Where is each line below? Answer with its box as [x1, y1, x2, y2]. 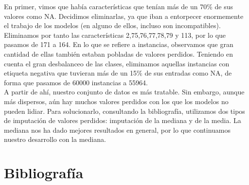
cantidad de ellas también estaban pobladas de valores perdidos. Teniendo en [4, 48, 233, 59]
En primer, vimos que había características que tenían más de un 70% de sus [4, 1, 233, 11]
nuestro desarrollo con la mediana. [4, 134, 106, 144]
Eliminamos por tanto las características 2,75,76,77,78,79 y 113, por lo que [4, 30, 226, 40]
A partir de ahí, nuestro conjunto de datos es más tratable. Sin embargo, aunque [4, 87, 245, 97]
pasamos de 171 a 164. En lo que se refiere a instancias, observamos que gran [4, 39, 233, 49]
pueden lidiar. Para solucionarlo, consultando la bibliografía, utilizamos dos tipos [4, 106, 245, 116]
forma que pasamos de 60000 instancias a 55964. [4, 77, 148, 87]
